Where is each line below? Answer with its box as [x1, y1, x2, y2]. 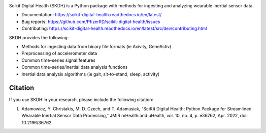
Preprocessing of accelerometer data [21, 51, 97, 56]
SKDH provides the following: [9, 34, 69, 40]
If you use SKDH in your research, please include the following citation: [9, 97, 154, 103]
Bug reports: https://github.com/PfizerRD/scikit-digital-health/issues [21, 19, 160, 25]
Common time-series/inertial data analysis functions [21, 64, 128, 70]
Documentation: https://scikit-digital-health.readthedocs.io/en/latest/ [21, 12, 162, 18]
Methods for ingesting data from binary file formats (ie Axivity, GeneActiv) [21, 43, 172, 49]
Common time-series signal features [21, 57, 96, 63]
